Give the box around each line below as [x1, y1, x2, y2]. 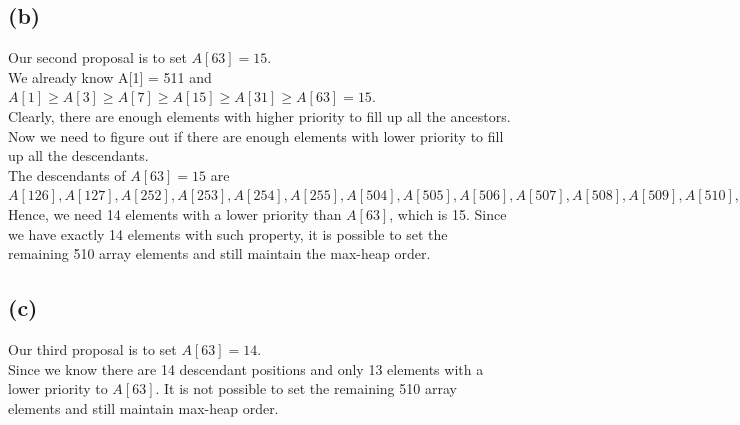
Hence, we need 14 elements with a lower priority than [8, 203, 342, 224]
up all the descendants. [8, 145, 149, 166]
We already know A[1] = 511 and [8, 66, 212, 87]
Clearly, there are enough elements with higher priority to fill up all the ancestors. [8, 105, 511, 126]
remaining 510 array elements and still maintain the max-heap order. [8, 243, 431, 264]
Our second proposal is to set [8, 47, 187, 68]
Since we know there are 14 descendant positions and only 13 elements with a [8, 358, 484, 379]
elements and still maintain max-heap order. [8, 397, 279, 418]
